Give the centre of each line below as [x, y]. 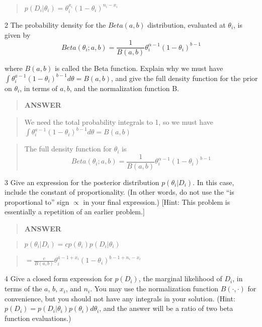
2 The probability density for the [55, 24]
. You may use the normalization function [154, 289]
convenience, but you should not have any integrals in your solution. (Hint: [120, 298]
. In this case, [213, 182]
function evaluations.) [38, 318]
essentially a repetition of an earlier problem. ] [75, 212]
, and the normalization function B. [124, 88]
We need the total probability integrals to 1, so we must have [119, 121]
